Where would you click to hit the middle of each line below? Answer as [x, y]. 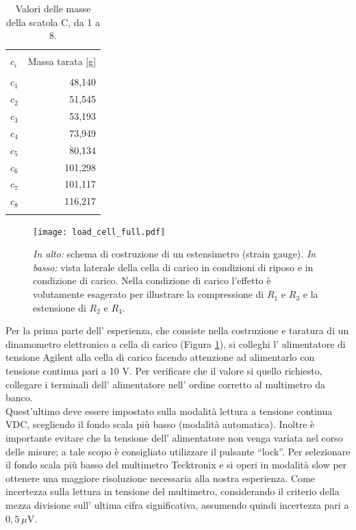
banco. [19, 397]
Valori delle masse [53, 8]
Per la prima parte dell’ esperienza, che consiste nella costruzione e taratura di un [177, 330]
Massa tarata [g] [62, 61]
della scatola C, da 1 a [53, 22]
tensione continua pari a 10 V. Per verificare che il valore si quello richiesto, [164, 371]
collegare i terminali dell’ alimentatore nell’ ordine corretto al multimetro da [165, 384]
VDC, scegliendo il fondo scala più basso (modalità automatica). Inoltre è [160, 424]
